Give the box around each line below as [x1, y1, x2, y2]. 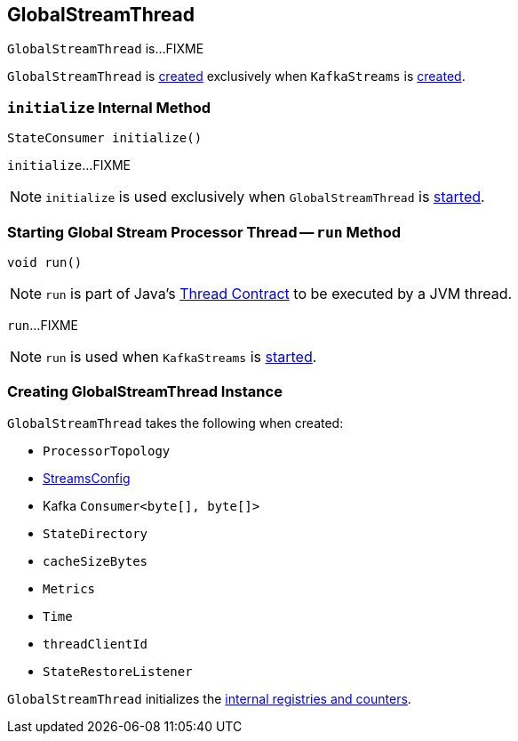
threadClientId [43, 636, 148, 651]
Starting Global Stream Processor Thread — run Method [7, 222, 402, 241]
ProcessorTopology [43, 443, 171, 458]
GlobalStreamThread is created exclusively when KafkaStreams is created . [7, 68, 466, 85]
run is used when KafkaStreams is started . [45, 347, 317, 366]
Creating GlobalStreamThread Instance [7, 383, 283, 401]
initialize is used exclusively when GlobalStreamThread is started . [45, 188, 485, 206]
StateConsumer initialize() [7, 131, 203, 146]
